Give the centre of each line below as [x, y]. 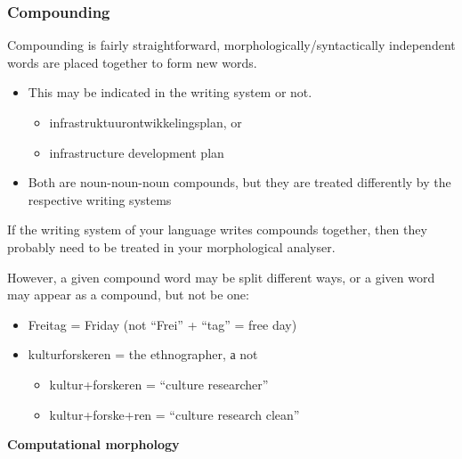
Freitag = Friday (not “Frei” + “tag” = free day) [162, 324]
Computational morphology [93, 444]
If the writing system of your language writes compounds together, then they [217, 229]
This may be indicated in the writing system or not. [170, 92]
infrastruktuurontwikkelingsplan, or [146, 122]
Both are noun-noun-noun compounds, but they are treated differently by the [239, 182]
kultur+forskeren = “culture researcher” [159, 384]
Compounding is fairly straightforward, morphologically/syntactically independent [231, 45]
